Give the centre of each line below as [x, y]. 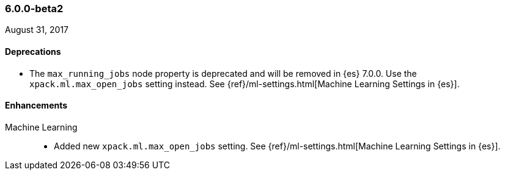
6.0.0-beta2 [34, 9]
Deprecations [33, 51]
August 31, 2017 [37, 30]
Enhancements [36, 105]
